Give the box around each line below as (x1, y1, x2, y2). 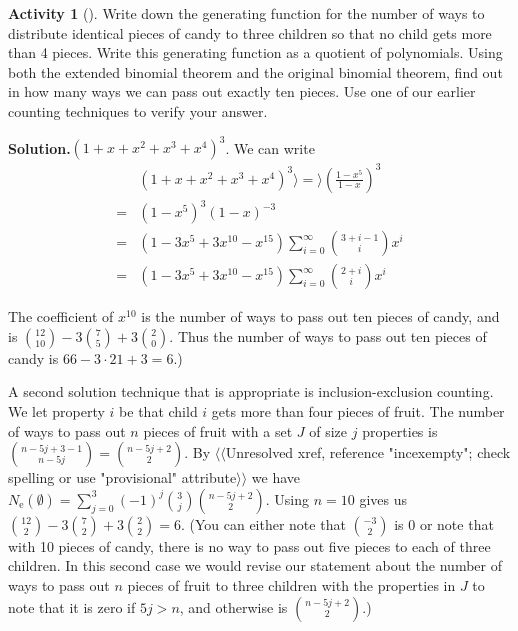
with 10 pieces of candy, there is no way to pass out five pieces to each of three (8, 535, 491, 556)
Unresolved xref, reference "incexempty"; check (225, 442, 511, 463)
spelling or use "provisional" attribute (8, 467, 237, 488)
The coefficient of (8, 306, 114, 327)
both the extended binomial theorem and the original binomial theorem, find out (8, 61, 503, 82)
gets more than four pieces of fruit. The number (211, 400, 505, 421)
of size (309, 420, 348, 441)
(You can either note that (189, 513, 346, 534)
